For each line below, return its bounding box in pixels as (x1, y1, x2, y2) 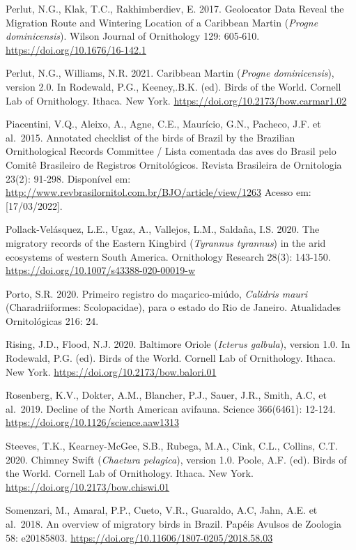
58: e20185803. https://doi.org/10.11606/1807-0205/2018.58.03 (6, 530, 273, 544)
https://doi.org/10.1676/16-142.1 (6, 42, 146, 56)
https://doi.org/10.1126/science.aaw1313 (6, 415, 180, 429)
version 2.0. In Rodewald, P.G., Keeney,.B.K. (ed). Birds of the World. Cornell (6, 79, 341, 93)
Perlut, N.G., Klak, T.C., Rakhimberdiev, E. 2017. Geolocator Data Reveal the (6, 1, 344, 15)
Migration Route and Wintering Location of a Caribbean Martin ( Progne (6, 15, 318, 29)
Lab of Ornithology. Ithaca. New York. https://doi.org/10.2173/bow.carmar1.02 (6, 93, 347, 107)
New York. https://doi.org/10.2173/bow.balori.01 (6, 364, 217, 379)
